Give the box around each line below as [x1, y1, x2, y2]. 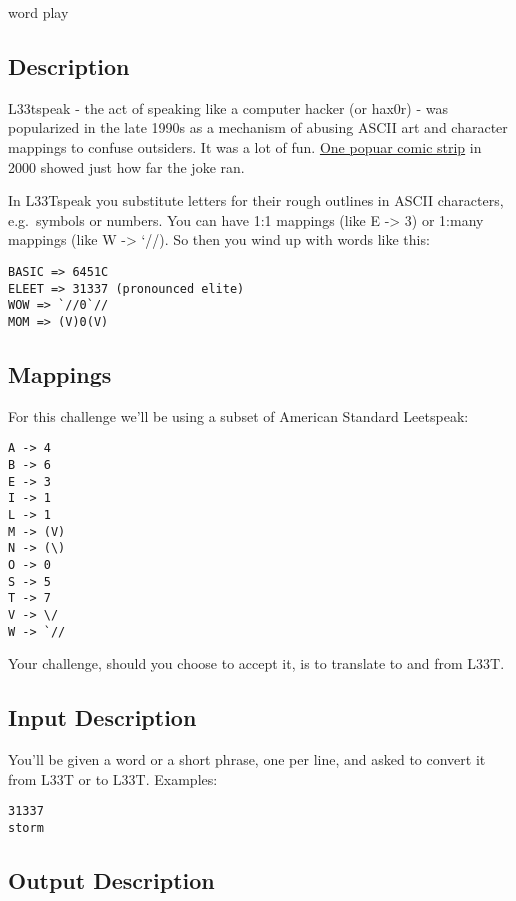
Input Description [8, 702, 197, 733]
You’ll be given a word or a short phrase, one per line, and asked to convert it [8, 749, 486, 770]
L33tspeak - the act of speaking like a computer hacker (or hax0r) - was [8, 97, 448, 118]
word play [8, 2, 69, 22]
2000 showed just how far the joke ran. [8, 156, 245, 177]
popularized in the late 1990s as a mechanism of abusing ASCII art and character [8, 117, 508, 138]
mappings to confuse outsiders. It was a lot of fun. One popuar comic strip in [8, 136, 482, 157]
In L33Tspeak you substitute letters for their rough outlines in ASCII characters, [8, 190, 504, 211]
